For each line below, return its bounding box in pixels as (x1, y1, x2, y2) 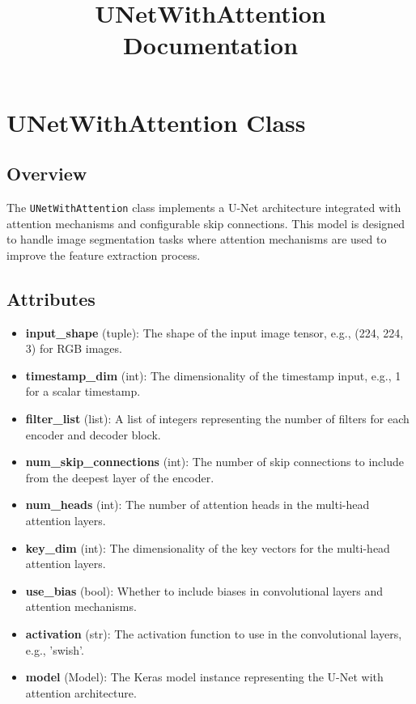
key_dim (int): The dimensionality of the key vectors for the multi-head (25, 539, 390, 556)
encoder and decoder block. (25, 426, 161, 443)
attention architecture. (25, 684, 137, 701)
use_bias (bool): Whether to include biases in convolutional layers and (25, 582, 383, 599)
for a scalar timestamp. (25, 383, 141, 400)
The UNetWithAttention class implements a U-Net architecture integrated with (6, 198, 401, 215)
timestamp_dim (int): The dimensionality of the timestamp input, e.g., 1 (25, 367, 401, 384)
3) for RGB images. (25, 340, 122, 357)
